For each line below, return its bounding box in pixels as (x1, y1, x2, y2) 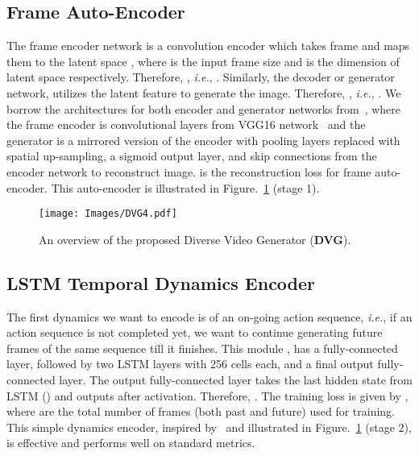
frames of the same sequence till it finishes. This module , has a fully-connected (6, 339, 398, 356)
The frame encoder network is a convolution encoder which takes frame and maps (6, 37, 410, 54)
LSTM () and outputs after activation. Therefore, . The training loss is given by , (6, 387, 409, 404)
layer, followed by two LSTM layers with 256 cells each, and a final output (6, 355, 374, 372)
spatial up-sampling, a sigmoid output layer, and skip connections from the (6, 147, 377, 164)
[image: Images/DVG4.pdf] (39, 208, 177, 220)
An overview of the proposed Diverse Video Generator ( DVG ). (39, 230, 351, 247)
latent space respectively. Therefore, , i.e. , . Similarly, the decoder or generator (6, 68, 395, 85)
